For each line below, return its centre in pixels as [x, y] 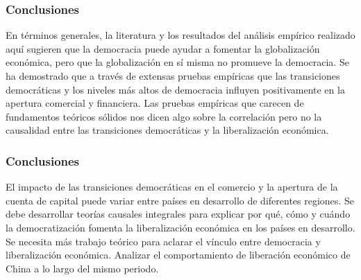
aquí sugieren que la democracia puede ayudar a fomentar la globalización [163, 48]
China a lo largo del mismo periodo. [82, 268]
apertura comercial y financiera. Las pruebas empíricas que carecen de [155, 103]
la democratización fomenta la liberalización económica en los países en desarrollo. [180, 227]
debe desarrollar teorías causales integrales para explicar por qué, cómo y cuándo [178, 214]
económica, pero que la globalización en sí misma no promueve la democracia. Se [177, 62]
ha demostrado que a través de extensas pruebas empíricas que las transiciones [173, 76]
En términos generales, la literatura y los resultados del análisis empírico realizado [180, 35]
